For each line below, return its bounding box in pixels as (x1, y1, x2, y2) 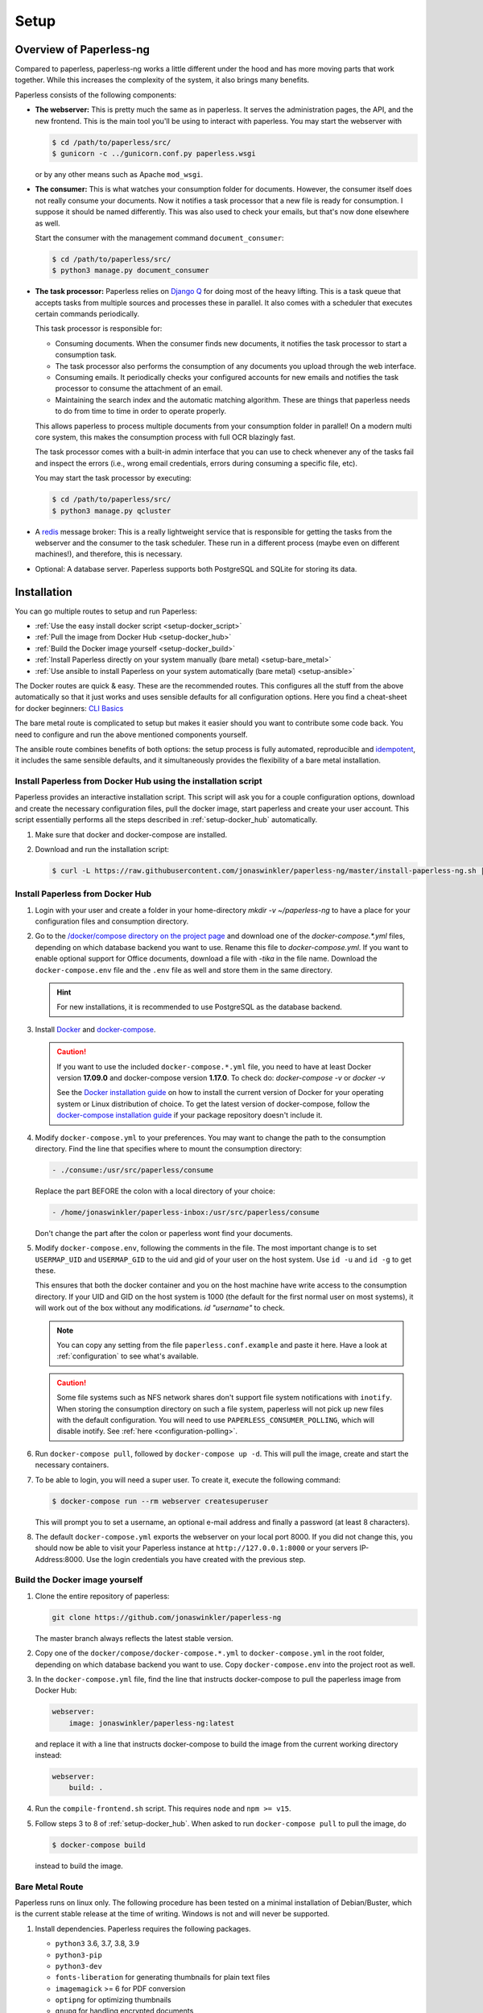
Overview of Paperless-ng (14, 43, 151, 56)
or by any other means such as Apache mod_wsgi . (35, 169, 204, 179)
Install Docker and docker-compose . (35, 1024, 156, 1034)
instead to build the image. (35, 1861, 124, 1870)
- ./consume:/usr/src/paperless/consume (52, 1165, 213, 1175)
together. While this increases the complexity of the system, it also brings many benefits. (14, 75, 310, 85)
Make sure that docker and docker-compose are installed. (35, 829, 228, 839)
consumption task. (55, 350, 117, 360)
